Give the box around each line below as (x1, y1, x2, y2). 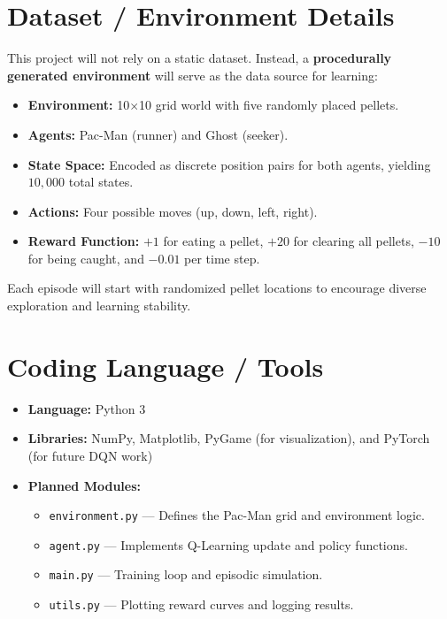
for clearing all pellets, (293, 232, 414, 250)
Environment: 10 (27, 96, 130, 114)
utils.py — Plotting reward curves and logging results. (49, 595, 354, 614)
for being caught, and (27, 248, 144, 267)
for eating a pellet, (163, 232, 264, 250)
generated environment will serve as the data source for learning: (7, 65, 378, 84)
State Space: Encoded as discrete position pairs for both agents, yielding (27, 155, 431, 173)
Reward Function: (27, 232, 140, 250)
